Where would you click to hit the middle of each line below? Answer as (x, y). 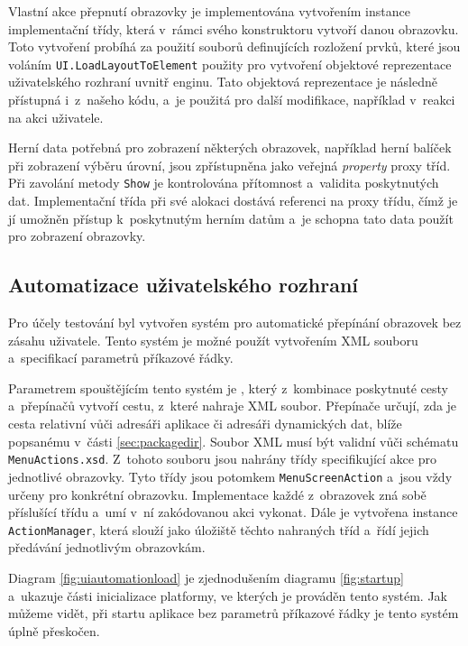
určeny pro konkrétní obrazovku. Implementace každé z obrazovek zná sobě (217, 494)
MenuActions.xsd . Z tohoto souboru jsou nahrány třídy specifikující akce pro (222, 459)
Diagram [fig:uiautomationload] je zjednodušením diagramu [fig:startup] (206, 577)
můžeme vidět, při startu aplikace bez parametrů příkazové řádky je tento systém (234, 613)
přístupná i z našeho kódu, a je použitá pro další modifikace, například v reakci (232, 100)
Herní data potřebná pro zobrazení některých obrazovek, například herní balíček (230, 148)
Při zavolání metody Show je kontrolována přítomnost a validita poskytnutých (224, 183)
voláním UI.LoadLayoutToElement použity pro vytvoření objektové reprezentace (230, 64)
